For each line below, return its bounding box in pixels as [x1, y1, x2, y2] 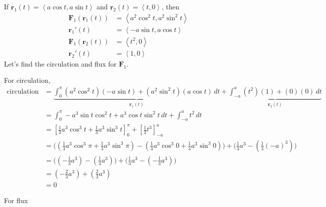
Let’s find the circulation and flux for [4, 58, 117, 69]
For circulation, [4, 75, 50, 85]
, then [161, 1, 180, 11]
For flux [4, 195, 28, 205]
